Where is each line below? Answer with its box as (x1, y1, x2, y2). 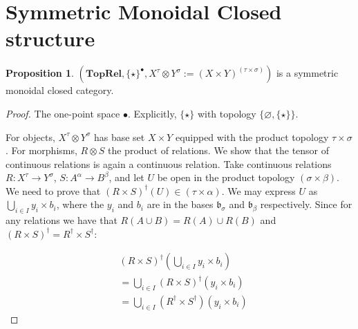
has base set (93, 129, 145, 144)
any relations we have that (6, 213, 117, 227)
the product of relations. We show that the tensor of (108, 143, 330, 158)
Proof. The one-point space (6, 106, 120, 120)
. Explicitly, (127, 106, 177, 120)
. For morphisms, (6, 143, 77, 158)
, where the (56, 197, 104, 211)
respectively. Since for (260, 197, 352, 211)
